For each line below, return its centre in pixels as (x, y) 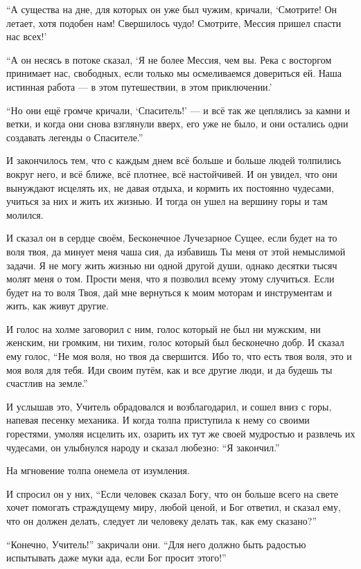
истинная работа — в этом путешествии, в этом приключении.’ (139, 86)
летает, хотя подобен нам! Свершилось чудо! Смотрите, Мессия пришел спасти (174, 22)
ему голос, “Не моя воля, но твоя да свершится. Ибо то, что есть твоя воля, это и (179, 356)
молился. (25, 214)
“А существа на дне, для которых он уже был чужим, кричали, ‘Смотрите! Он (172, 9)
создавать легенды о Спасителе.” (75, 137)
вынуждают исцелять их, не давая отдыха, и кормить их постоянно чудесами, (170, 187)
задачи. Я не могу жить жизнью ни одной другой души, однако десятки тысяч (172, 265)
